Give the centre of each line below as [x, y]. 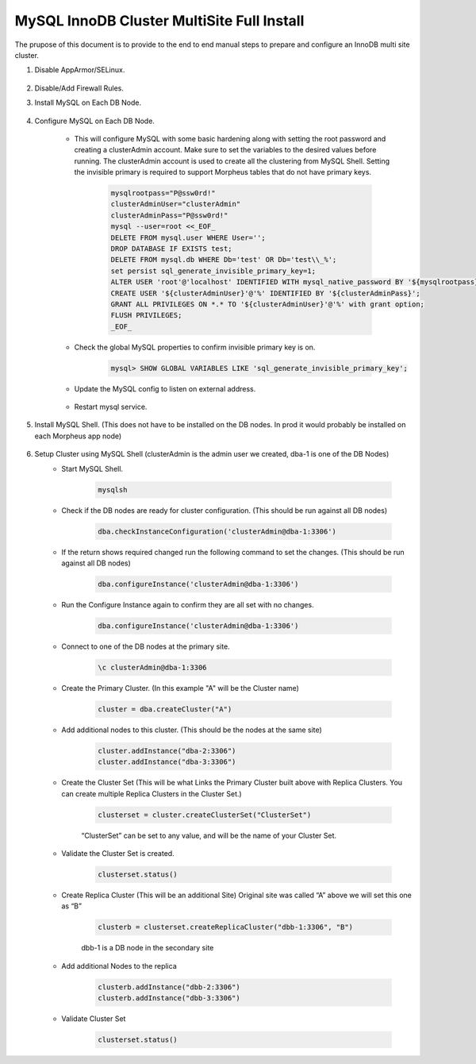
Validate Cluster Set [94, 1019]
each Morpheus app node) [78, 436]
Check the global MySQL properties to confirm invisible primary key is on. [195, 347]
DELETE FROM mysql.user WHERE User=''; [188, 237]
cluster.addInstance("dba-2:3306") [167, 751]
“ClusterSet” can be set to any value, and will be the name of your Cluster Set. [209, 835]
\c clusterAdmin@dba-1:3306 [152, 667]
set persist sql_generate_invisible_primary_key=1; [213, 271]
